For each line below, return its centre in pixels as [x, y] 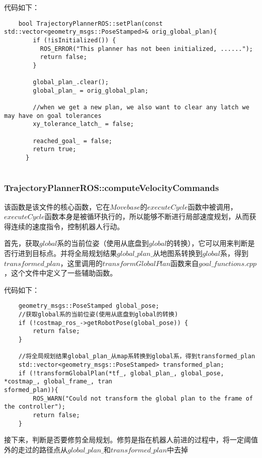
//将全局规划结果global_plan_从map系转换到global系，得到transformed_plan [137, 356]
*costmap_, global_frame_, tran [58, 382]
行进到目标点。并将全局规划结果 [64, 253]
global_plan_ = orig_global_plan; [91, 90]
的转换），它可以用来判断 [207, 243]
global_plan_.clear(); [71, 82]
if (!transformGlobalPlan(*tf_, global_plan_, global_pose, [121, 373]
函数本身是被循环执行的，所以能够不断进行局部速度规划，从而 [147, 216]
